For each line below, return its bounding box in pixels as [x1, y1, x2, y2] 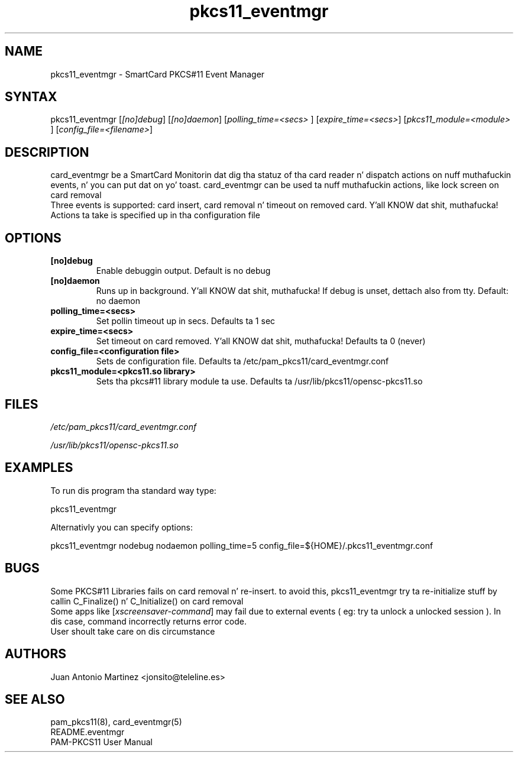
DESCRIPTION [5, 144, 89, 160]
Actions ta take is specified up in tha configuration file [50, 210, 260, 221]
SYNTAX [5, 89, 57, 105]
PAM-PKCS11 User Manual [50, 737, 153, 748]
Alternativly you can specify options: [50, 522, 193, 532]
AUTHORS [5, 646, 67, 662]
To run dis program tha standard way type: [50, 485, 216, 496]
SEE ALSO [5, 691, 65, 707]
